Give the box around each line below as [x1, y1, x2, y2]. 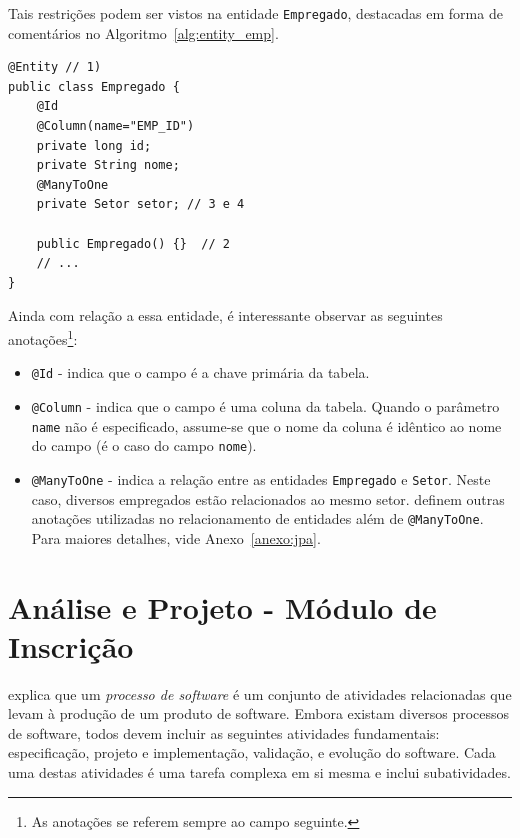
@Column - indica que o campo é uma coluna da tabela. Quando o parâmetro [31, 395, 500, 416]
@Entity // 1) [8, 60, 102, 75]
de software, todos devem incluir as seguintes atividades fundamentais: [8, 722, 440, 743]
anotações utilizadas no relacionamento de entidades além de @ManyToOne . [31, 508, 484, 529]
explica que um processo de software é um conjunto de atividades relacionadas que [8, 683, 512, 704]
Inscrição [8, 625, 134, 666]
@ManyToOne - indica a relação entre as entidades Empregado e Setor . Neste [31, 468, 491, 489]
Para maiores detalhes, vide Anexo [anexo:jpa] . [31, 527, 321, 548]
